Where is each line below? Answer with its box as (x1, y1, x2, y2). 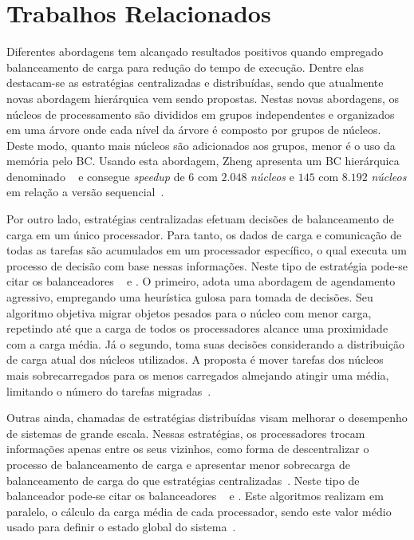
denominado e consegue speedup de (6, 168, 185, 184)
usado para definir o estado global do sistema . (6, 518, 236, 535)
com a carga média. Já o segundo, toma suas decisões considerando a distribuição (6, 335, 404, 352)
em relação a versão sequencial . (6, 183, 164, 200)
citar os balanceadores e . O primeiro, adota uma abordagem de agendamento (6, 273, 396, 290)
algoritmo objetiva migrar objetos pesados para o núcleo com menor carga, (6, 304, 372, 321)
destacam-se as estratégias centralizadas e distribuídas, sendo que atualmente (6, 74, 384, 91)
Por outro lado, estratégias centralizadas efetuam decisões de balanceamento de (6, 211, 394, 227)
